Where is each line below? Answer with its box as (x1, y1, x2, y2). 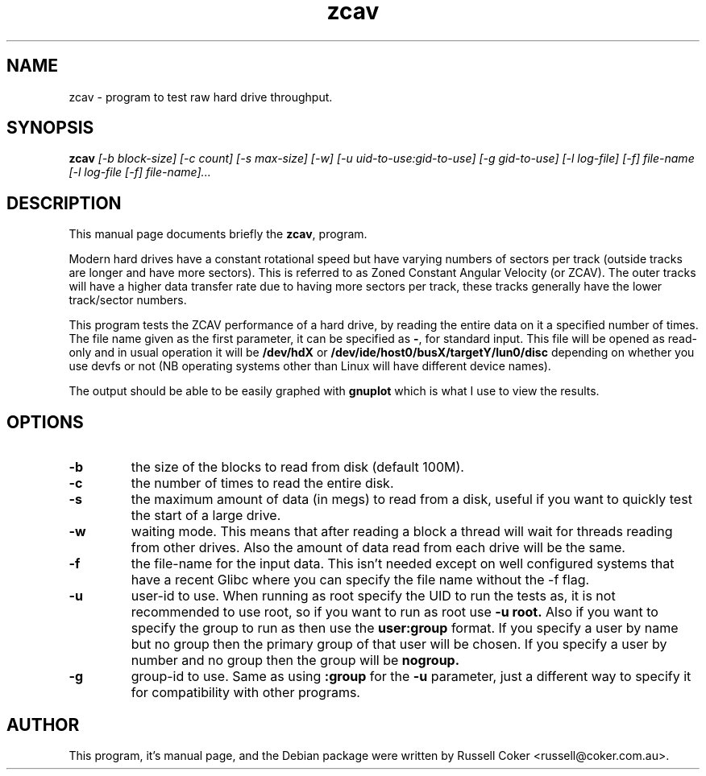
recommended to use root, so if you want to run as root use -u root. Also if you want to (131, 604, 658, 621)
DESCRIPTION (6, 192, 122, 213)
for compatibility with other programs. (131, 684, 360, 701)
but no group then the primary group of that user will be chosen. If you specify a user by (131, 636, 667, 653)
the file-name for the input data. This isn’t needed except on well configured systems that (131, 555, 675, 572)
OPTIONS (6, 411, 84, 432)
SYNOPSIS (6, 118, 94, 138)
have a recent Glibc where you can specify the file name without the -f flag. (131, 572, 590, 588)
